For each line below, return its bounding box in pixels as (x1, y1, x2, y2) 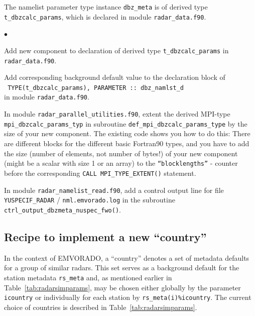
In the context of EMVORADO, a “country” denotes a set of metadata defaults (4, 252, 249, 263)
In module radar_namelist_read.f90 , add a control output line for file (4, 184, 224, 195)
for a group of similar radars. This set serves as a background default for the (4, 262, 239, 273)
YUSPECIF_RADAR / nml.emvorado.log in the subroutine (4, 194, 175, 205)
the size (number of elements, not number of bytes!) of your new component (4, 148, 238, 158)
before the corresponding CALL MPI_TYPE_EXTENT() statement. (4, 167, 196, 178)
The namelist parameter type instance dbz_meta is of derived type (4, 2, 208, 12)
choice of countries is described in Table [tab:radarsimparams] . (4, 301, 197, 312)
